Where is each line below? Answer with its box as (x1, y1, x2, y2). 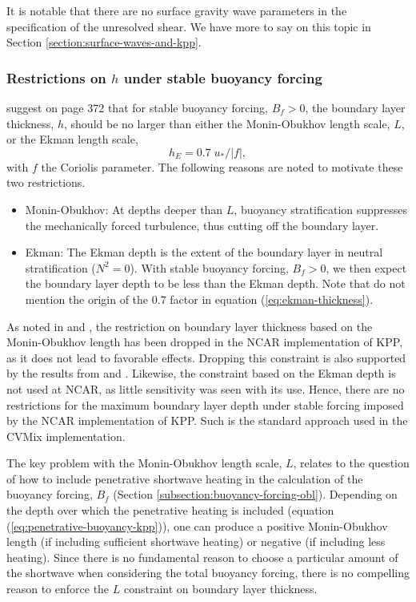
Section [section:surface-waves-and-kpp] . (6, 34, 202, 51)
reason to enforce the (6, 580, 110, 597)
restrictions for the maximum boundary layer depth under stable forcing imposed (6, 396, 404, 413)
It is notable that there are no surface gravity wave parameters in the (6, 2, 347, 18)
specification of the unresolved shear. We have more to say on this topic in (6, 18, 371, 34)
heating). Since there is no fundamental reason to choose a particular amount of (6, 548, 398, 565)
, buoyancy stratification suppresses (234, 200, 408, 217)
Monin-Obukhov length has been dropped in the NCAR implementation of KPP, (6, 333, 403, 350)
